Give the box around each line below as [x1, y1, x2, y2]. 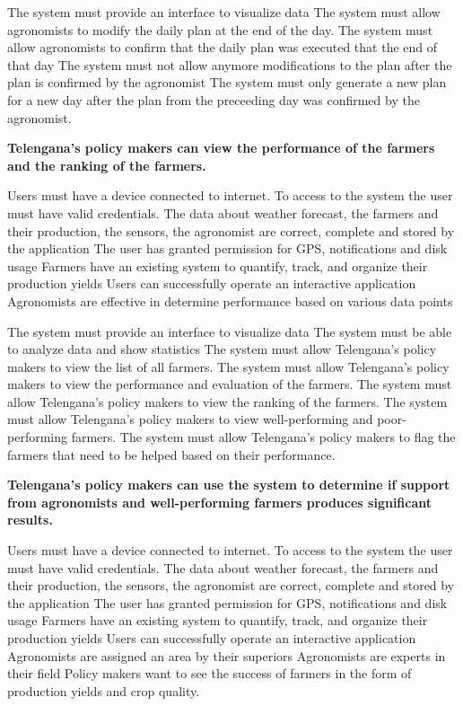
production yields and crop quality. [7, 681, 200, 700]
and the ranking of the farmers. [7, 155, 206, 174]
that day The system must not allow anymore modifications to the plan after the [7, 55, 452, 74]
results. [7, 510, 53, 529]
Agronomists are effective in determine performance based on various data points [7, 291, 453, 310]
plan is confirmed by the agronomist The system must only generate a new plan [7, 73, 447, 92]
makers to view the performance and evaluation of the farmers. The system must [7, 375, 452, 393]
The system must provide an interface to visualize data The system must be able [7, 322, 452, 340]
